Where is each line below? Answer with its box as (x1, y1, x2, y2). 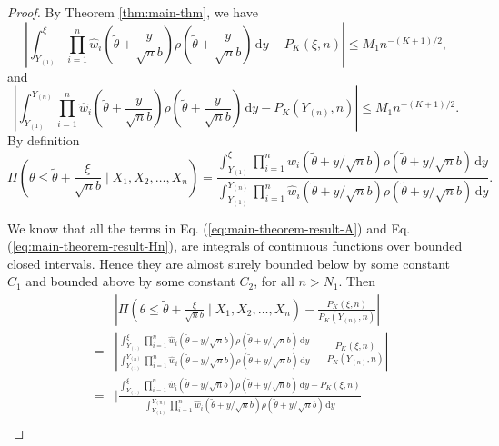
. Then (338, 272, 376, 291)
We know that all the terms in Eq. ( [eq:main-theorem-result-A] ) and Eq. (7, 218, 411, 237)
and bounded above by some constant (25, 272, 235, 291)
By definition (7, 131, 80, 150)
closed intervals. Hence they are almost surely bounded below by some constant (7, 253, 451, 273)
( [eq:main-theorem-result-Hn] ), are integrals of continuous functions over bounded (7, 236, 463, 255)
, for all (254, 272, 294, 291)
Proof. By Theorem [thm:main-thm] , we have (7, 3, 258, 21)
